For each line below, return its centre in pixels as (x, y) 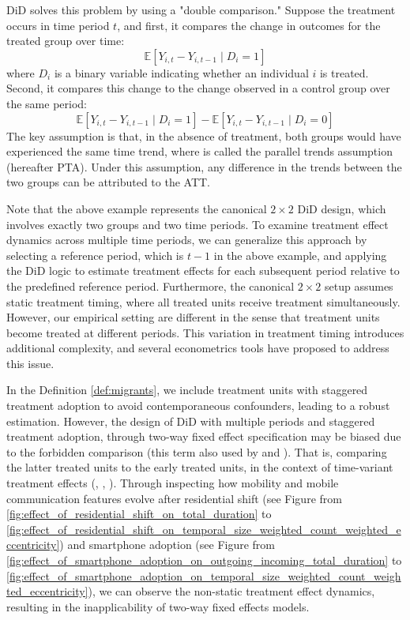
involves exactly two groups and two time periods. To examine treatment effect (197, 224)
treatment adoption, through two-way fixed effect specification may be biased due (204, 436)
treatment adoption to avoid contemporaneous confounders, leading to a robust (198, 406)
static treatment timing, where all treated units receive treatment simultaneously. (203, 301)
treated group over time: (66, 41)
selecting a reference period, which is (95, 255)
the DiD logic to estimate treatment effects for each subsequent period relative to (203, 271)
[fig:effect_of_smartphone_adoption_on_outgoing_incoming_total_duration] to (204, 560)
